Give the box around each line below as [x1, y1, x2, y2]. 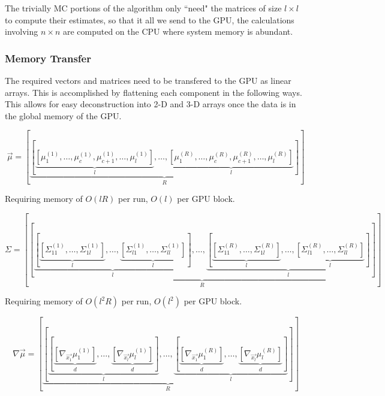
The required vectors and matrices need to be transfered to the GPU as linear [5, 74, 291, 86]
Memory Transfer [5, 50, 91, 65]
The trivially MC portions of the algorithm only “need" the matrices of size [5, 2, 282, 14]
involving [5, 25, 38, 38]
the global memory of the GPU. [5, 109, 122, 122]
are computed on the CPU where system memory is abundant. [62, 25, 293, 38]
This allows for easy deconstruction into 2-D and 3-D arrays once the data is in [5, 98, 296, 110]
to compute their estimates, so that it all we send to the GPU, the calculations [5, 13, 294, 26]
